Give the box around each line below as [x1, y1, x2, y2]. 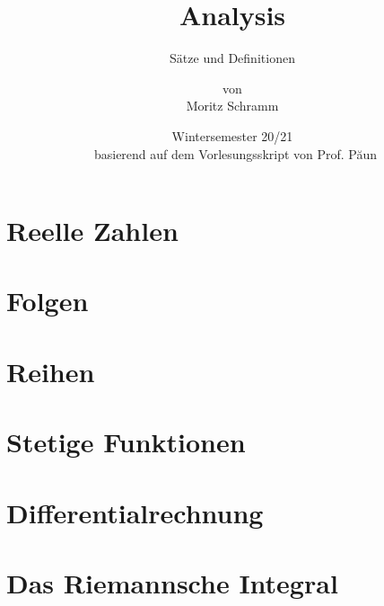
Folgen [6, 282, 89, 319]
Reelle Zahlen [6, 212, 179, 249]
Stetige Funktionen [6, 423, 246, 460]
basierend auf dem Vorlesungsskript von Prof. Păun [93, 144, 378, 163]
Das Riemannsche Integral [6, 564, 338, 601]
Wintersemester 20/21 [171, 126, 293, 145]
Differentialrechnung [6, 494, 264, 530]
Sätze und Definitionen [170, 49, 295, 67]
